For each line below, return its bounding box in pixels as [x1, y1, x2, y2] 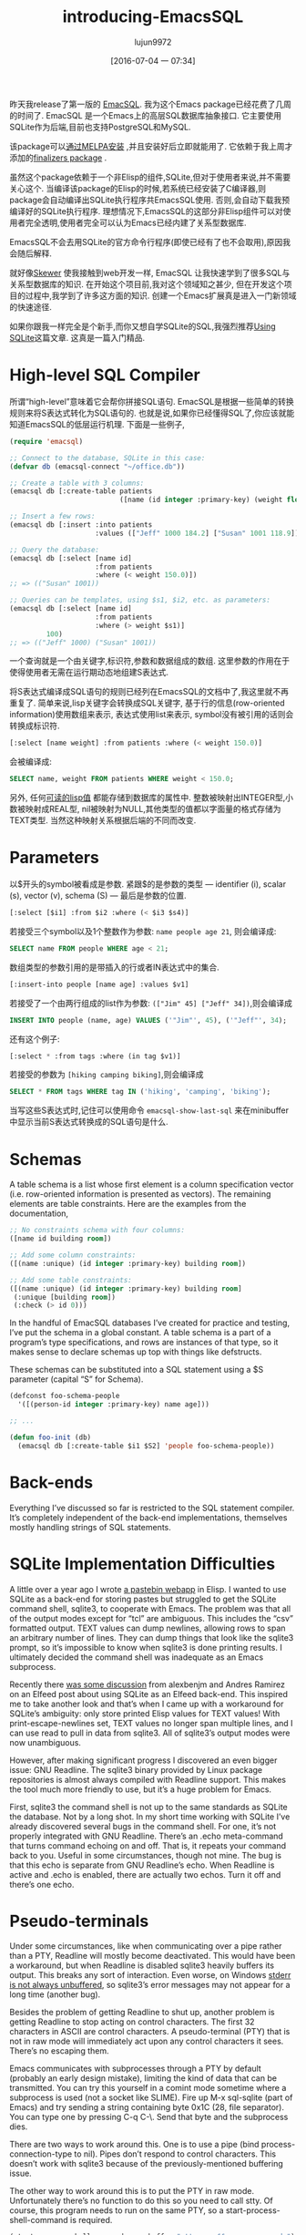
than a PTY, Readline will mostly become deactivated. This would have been [9, 1951, 296, 1962]
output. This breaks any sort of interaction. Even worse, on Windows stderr [9, 1970, 291, 1981]
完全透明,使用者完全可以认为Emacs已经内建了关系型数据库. [25, 217, 247, 228]
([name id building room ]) [9, 1234, 112, 1243]
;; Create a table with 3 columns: [9, 479, 145, 488]
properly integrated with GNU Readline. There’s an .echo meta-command [9, 1830, 284, 1841]
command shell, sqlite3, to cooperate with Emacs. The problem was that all [9, 1602, 291, 1614]
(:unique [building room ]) [13, 1293, 117, 1302]
